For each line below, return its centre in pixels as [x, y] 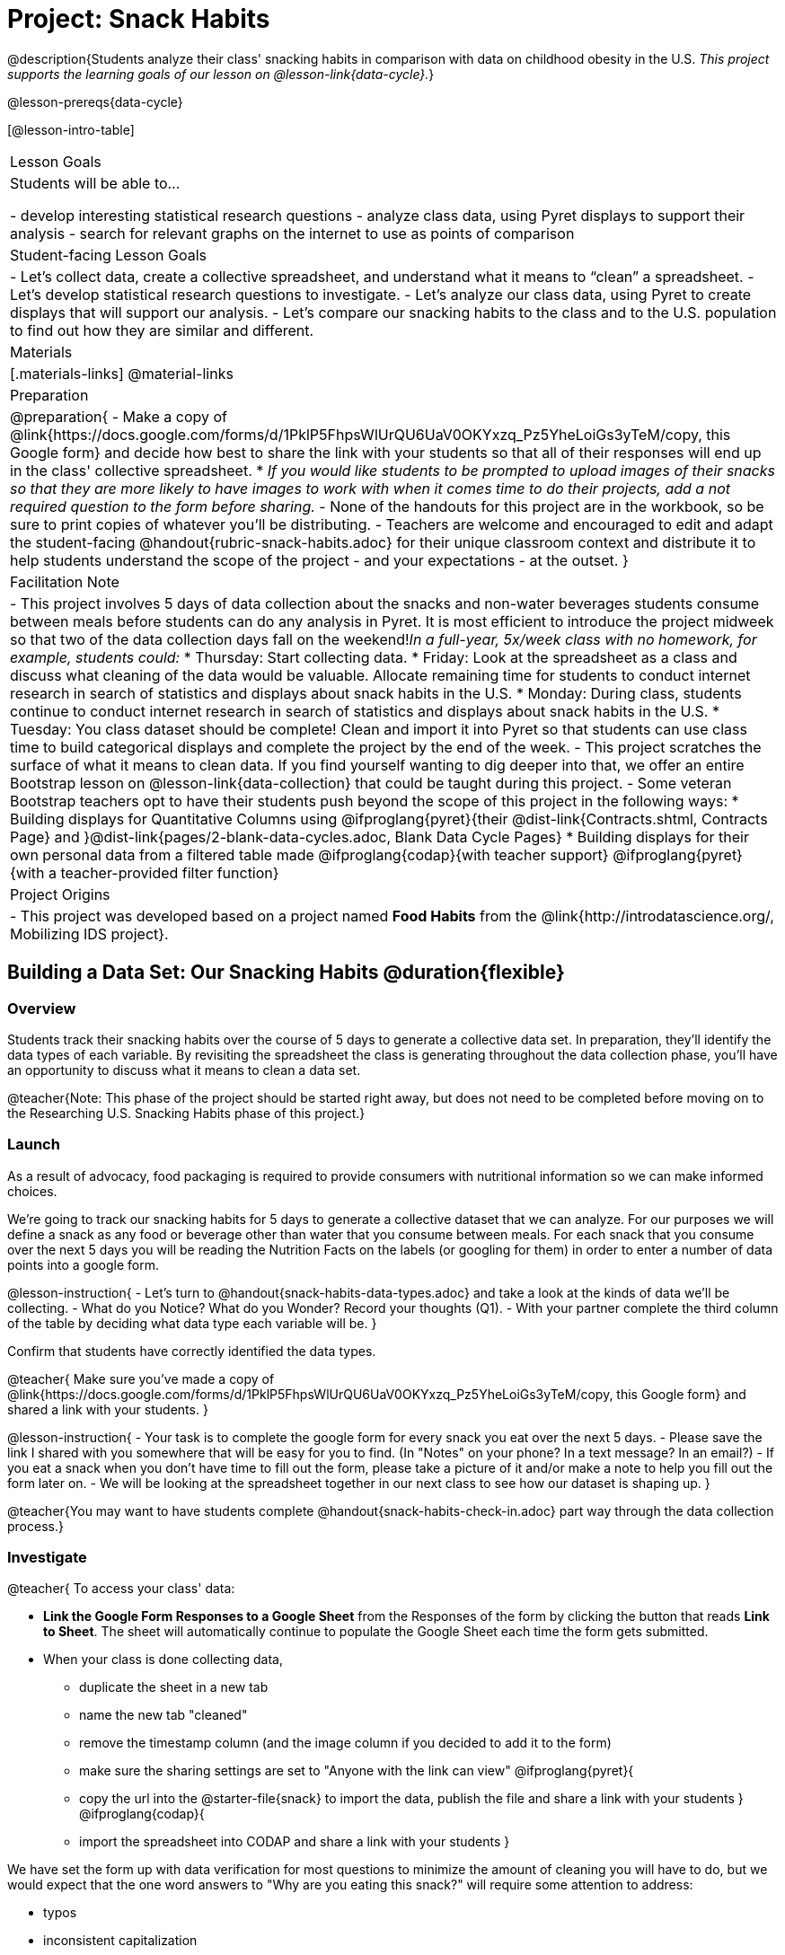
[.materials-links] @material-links [122, 373]
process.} [35, 1526]
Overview [42, 1008]
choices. [32, 1191]
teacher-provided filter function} [170, 872]
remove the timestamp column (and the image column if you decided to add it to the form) [345, 1743]
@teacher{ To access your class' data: [121, 1589]
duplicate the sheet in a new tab [174, 1687]
